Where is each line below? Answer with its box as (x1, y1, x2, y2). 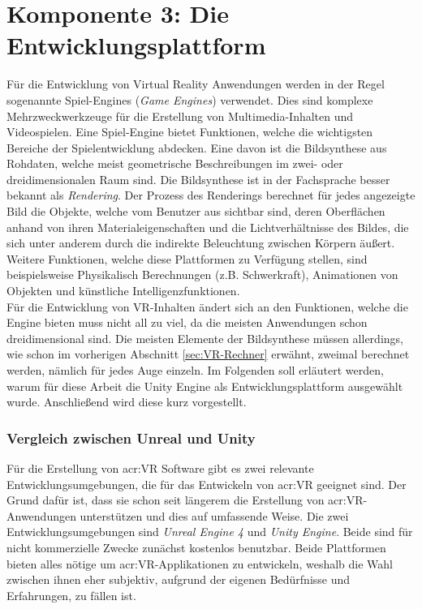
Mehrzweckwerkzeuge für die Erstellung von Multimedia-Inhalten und (6, 107, 354, 124)
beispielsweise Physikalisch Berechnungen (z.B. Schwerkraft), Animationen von (6, 266, 398, 283)
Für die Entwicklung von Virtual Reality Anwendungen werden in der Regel (6, 75, 385, 92)
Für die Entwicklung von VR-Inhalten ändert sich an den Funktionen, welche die (6, 298, 408, 315)
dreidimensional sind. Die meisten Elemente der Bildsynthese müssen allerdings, (6, 329, 403, 346)
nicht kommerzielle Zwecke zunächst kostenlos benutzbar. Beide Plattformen (6, 538, 386, 555)
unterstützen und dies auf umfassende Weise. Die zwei (80, 507, 349, 524)
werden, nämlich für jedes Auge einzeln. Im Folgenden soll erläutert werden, (6, 362, 384, 378)
